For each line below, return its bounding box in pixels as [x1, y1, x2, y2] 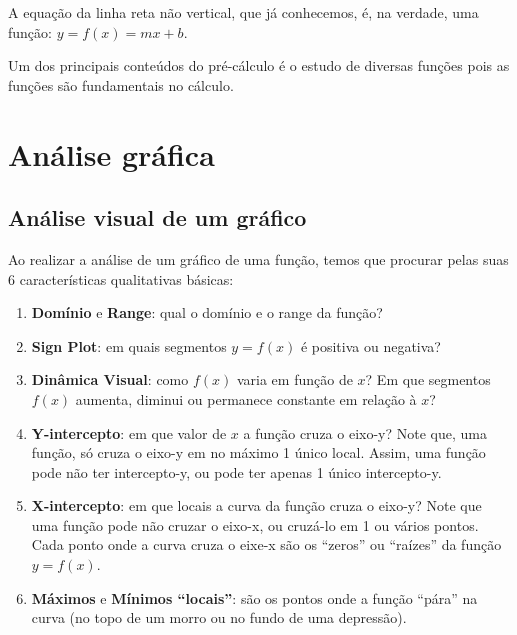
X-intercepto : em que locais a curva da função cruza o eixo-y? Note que [31, 495, 482, 516]
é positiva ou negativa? [300, 335, 441, 356]
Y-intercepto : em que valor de [31, 422, 227, 443]
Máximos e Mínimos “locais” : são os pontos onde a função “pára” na [31, 587, 478, 608]
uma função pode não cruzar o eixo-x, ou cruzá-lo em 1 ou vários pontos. [31, 514, 479, 535]
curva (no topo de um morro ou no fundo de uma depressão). [31, 607, 407, 628]
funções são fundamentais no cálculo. [8, 74, 234, 95]
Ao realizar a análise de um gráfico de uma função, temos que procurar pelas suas [8, 248, 509, 269]
